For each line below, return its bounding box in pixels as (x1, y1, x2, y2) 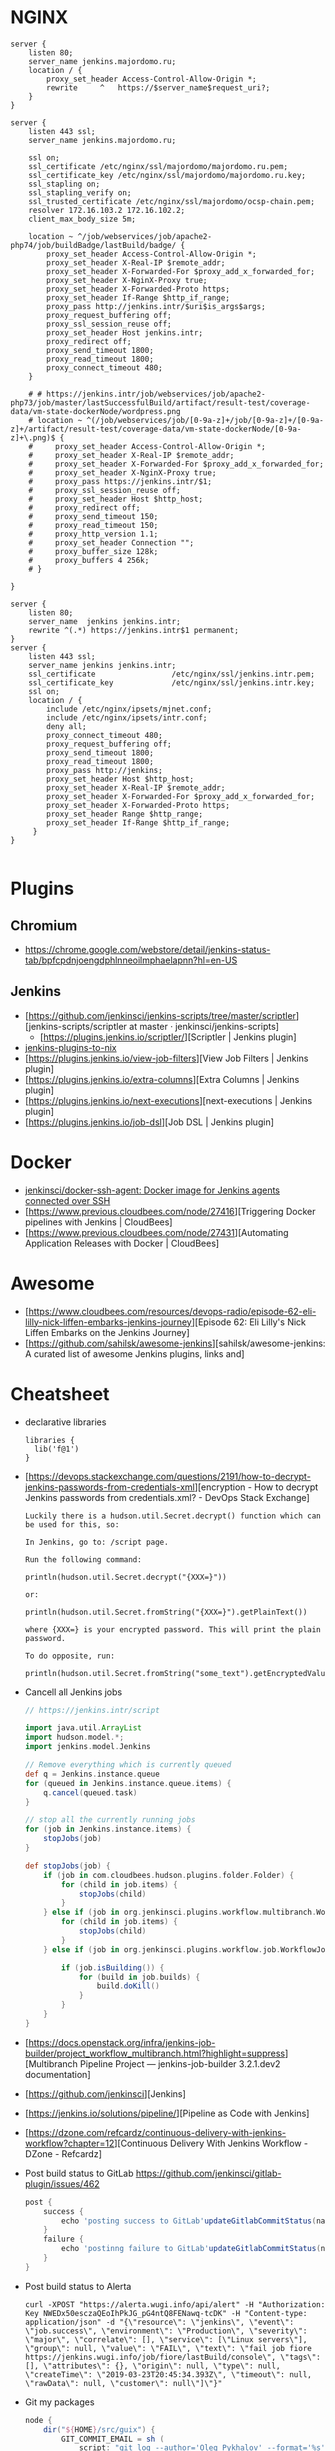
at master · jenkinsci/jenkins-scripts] (129, 1020, 280, 1032)
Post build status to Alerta (24, 2280, 132, 2292)
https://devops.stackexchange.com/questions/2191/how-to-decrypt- (28, 1470, 312, 1482)
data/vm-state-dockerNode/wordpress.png (10, 406, 182, 416)
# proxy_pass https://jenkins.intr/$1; (28, 476, 213, 486)
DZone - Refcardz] (24, 2147, 103, 2160)
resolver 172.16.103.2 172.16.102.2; (28, 205, 186, 215)
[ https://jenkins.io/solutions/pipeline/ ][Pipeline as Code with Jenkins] (24, 2107, 310, 2119)
